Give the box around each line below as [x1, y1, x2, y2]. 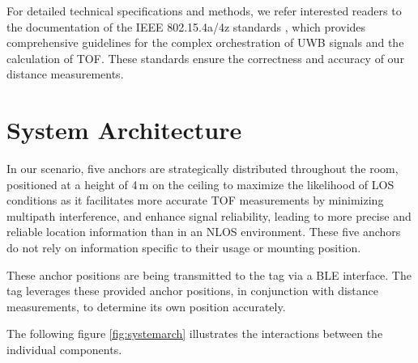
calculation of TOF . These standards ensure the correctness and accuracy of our [6, 49, 404, 66]
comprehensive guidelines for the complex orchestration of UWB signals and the [6, 34, 404, 51]
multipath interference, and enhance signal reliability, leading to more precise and [6, 207, 412, 224]
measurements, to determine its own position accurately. [6, 298, 286, 314]
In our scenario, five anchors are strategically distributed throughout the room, [6, 160, 399, 177]
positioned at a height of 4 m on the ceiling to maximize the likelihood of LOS [6, 175, 395, 192]
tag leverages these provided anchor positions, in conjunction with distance [6, 282, 379, 299]
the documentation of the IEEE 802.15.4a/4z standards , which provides [6, 18, 366, 35]
